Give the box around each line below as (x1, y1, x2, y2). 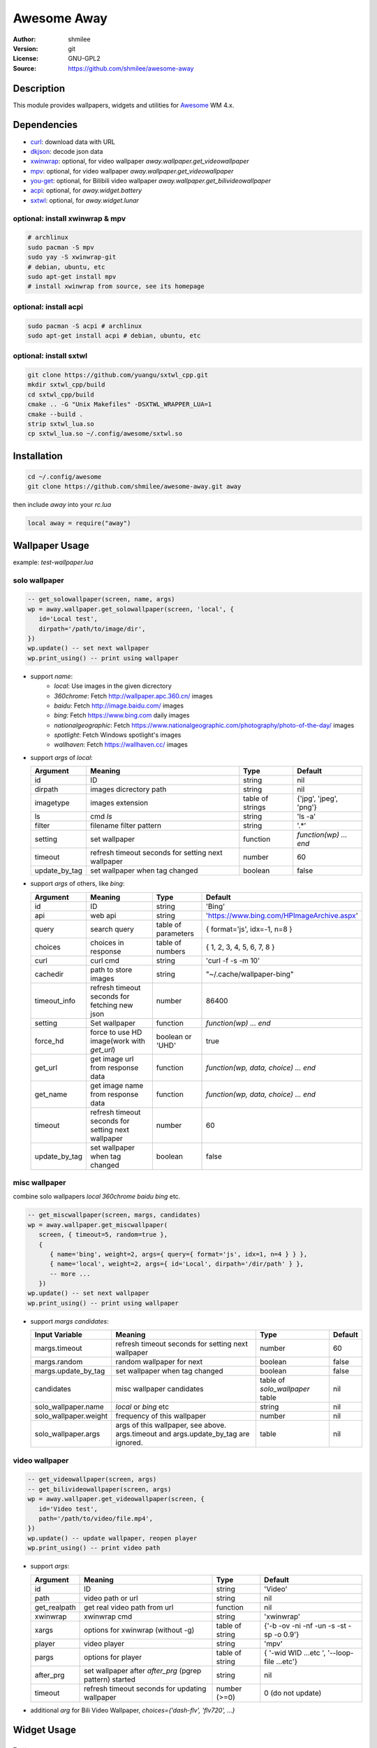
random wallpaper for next (115, 1357, 203, 1367)
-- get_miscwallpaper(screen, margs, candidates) (27, 1211, 201, 1219)
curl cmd (90, 955, 120, 965)
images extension (90, 798, 149, 808)
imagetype (34, 798, 70, 808)
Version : (13, 44, 38, 52)
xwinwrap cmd (84, 1612, 133, 1621)
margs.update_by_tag (34, 1366, 105, 1376)
